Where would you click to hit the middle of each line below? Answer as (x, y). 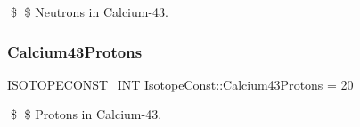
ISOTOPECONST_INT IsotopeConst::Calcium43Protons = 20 (180, 84)
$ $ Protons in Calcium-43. (86, 114)
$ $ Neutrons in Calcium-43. (90, 12)
